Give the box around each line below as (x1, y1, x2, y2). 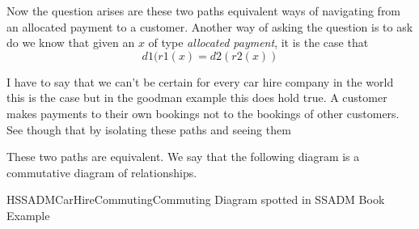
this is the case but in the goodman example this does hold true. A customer (6, 89, 387, 106)
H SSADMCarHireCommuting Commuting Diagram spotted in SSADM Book (6, 191, 385, 208)
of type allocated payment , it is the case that (148, 34, 369, 51)
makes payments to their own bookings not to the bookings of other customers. (6, 104, 400, 121)
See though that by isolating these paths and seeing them (6, 121, 291, 138)
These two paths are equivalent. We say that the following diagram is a (6, 148, 360, 165)
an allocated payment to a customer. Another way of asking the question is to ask (6, 18, 413, 35)
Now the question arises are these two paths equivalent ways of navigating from (6, 2, 401, 19)
